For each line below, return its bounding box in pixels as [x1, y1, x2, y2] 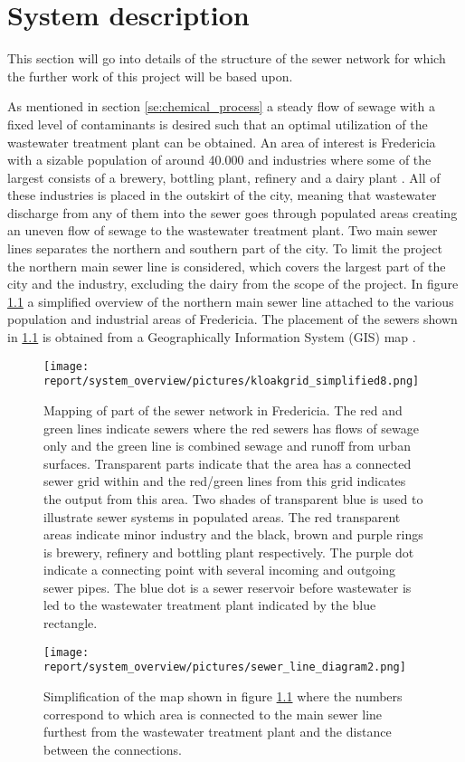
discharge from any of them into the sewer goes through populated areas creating [7, 203, 458, 222]
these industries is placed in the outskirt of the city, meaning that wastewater [7, 186, 437, 205]
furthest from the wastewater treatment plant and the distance [43, 722, 392, 741]
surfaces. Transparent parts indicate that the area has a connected [43, 453, 412, 472]
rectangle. [43, 614, 98, 633]
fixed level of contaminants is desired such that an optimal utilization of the [7, 114, 428, 133]
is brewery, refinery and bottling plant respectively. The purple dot [43, 542, 414, 561]
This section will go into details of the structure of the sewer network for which [7, 49, 446, 68]
